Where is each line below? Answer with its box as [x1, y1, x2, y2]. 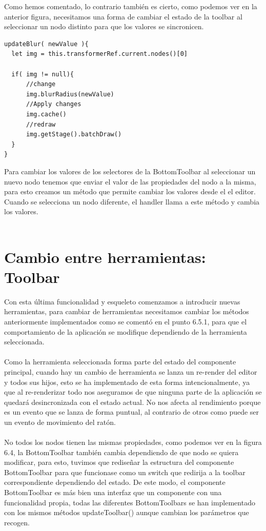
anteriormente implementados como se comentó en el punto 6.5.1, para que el [4, 316, 247, 326]
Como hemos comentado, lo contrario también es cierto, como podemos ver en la [4, 1, 257, 11]
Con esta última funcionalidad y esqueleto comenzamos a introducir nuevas [4, 296, 240, 307]
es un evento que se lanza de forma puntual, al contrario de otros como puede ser [4, 406, 259, 417]
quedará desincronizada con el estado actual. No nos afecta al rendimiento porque [4, 396, 261, 407]
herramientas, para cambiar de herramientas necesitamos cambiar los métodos [4, 306, 249, 317]
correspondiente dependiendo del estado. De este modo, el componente [4, 477, 226, 487]
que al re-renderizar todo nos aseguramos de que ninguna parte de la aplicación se [4, 386, 262, 397]
